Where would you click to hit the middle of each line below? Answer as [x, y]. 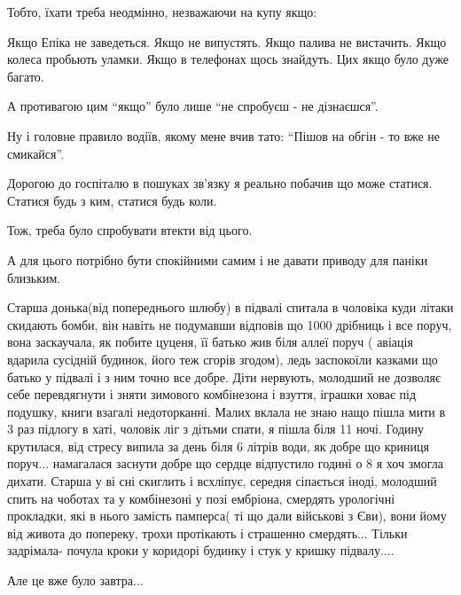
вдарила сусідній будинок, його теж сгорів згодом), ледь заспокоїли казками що [223, 359]
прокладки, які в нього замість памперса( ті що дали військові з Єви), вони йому [227, 516]
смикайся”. [36, 153]
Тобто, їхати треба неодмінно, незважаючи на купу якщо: [162, 12]
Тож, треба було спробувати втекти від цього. [130, 230]
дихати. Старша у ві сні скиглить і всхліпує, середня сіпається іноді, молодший [222, 481]
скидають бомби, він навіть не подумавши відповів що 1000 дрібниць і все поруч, [230, 324]
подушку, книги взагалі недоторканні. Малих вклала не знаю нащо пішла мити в [227, 411]
